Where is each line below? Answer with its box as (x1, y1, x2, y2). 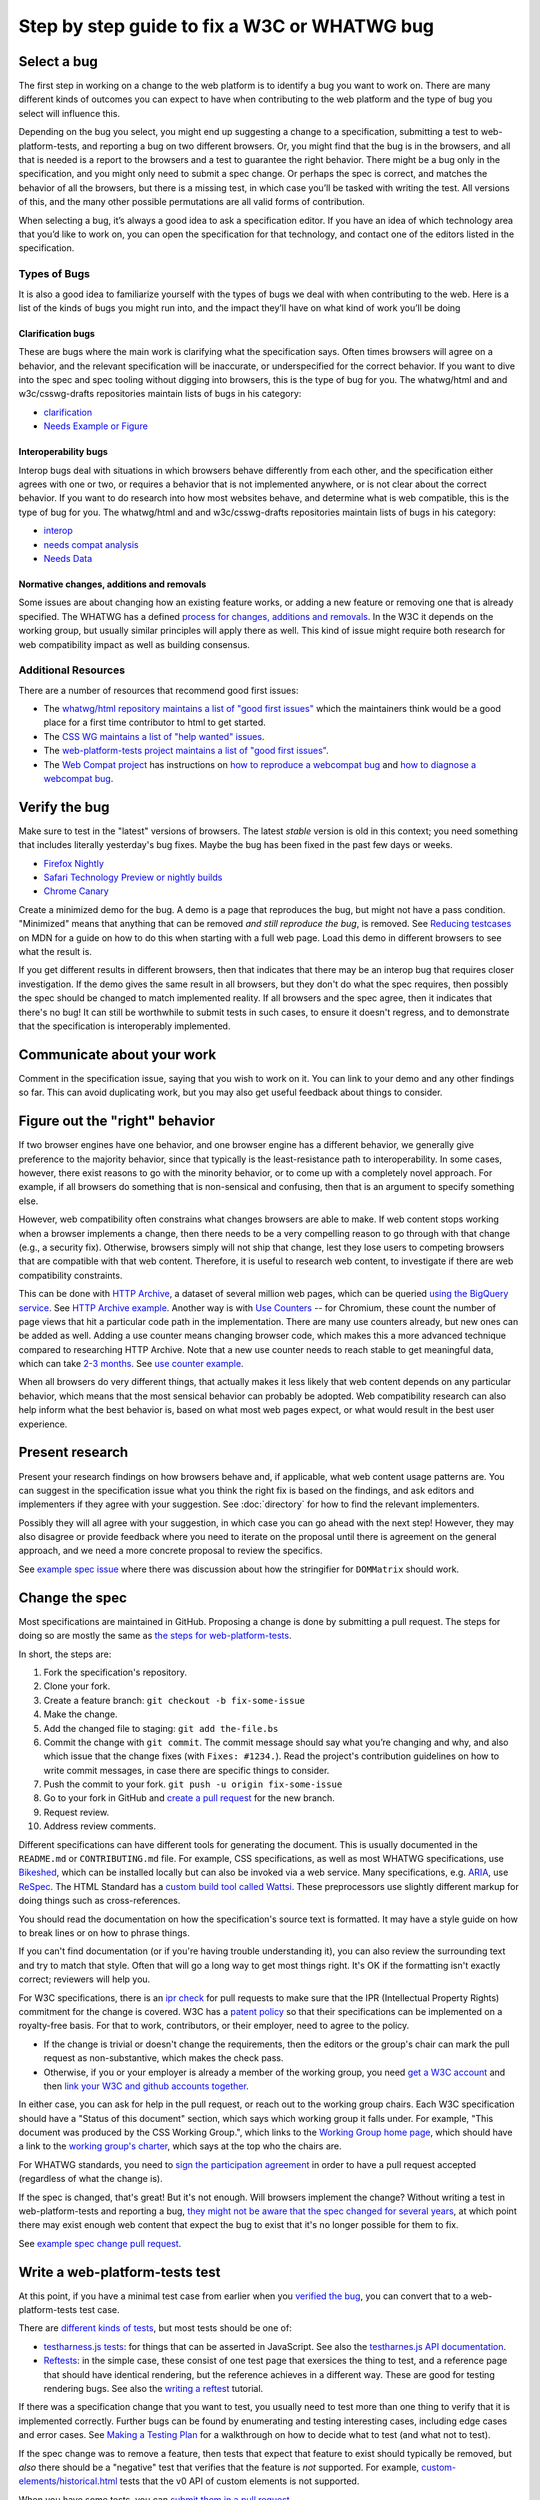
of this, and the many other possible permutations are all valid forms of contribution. (18, 196, 365, 208)
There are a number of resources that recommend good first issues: (18, 684, 299, 696)
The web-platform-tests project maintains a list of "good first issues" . (43, 745, 329, 757)
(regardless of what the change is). (18, 2173, 164, 2185)
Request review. (43, 1806, 110, 1818)
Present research (18, 1444, 129, 1461)
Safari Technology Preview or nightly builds (43, 871, 223, 884)
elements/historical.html (18, 2475, 118, 2487)
